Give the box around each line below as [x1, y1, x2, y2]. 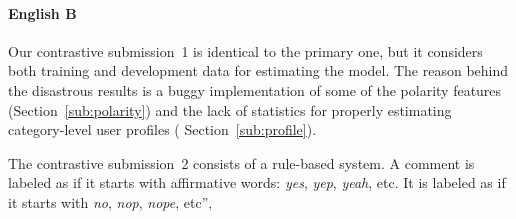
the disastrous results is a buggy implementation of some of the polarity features [8, 79, 502, 100]
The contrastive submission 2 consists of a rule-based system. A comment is [8, 152, 475, 173]
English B [8, 2, 77, 23]
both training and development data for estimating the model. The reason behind [8, 60, 509, 81]
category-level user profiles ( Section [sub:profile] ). [8, 119, 317, 140]
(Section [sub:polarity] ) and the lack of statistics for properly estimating [8, 99, 452, 120]
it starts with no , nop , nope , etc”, [8, 191, 213, 212]
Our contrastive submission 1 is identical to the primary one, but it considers [8, 40, 483, 61]
